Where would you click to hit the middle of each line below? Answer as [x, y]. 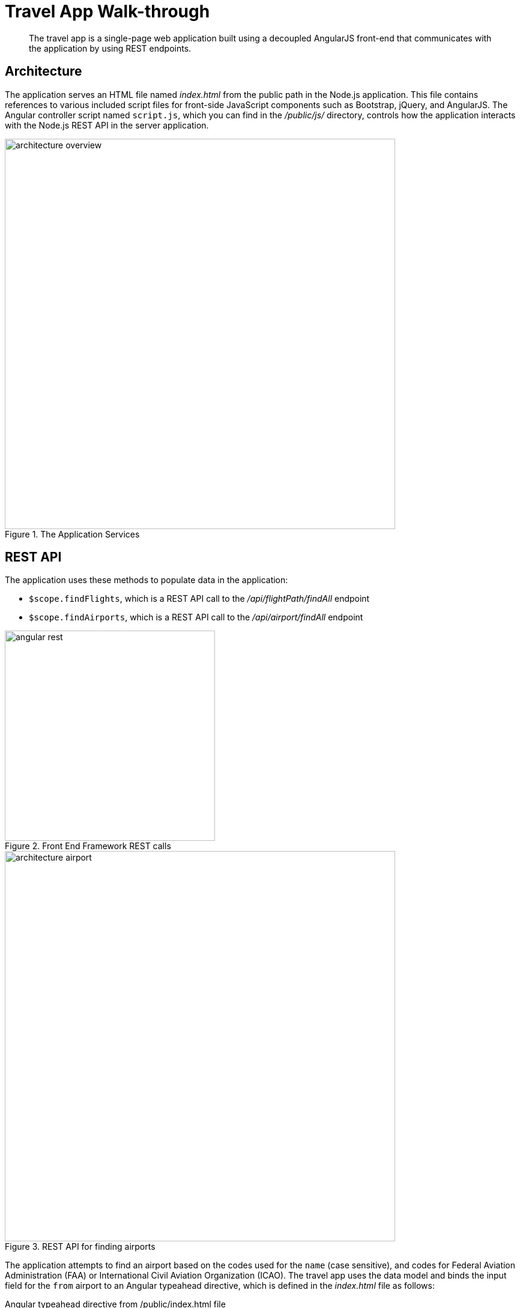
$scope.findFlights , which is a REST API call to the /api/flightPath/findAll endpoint [199, 599]
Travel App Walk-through [107, 11]
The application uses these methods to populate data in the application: [147, 580]
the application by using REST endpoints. [110, 48]
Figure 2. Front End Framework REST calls [88, 846]
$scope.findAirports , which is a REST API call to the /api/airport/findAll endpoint [196, 617]
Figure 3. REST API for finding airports [80, 1247]
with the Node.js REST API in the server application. [107, 125]
